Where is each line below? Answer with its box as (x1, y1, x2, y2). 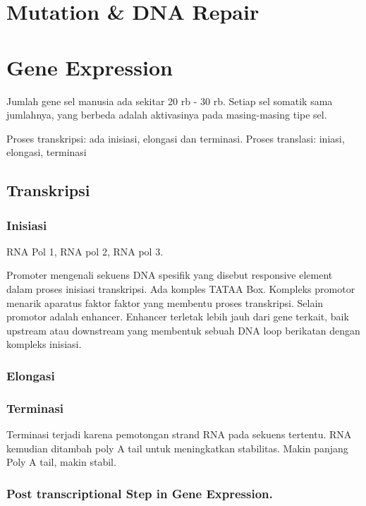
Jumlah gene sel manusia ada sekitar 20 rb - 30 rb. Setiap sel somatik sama (6, 93, 333, 108)
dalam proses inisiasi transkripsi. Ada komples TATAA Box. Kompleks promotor (6, 282, 355, 296)
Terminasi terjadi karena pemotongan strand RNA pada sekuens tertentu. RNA (6, 427, 352, 442)
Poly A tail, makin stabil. (6, 454, 116, 469)
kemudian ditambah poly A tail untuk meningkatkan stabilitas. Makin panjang (6, 440, 348, 455)
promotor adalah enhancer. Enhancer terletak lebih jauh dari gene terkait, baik (6, 309, 349, 324)
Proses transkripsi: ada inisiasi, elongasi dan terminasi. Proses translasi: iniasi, (6, 131, 345, 145)
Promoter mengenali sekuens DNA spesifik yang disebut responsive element (6, 267, 333, 282)
